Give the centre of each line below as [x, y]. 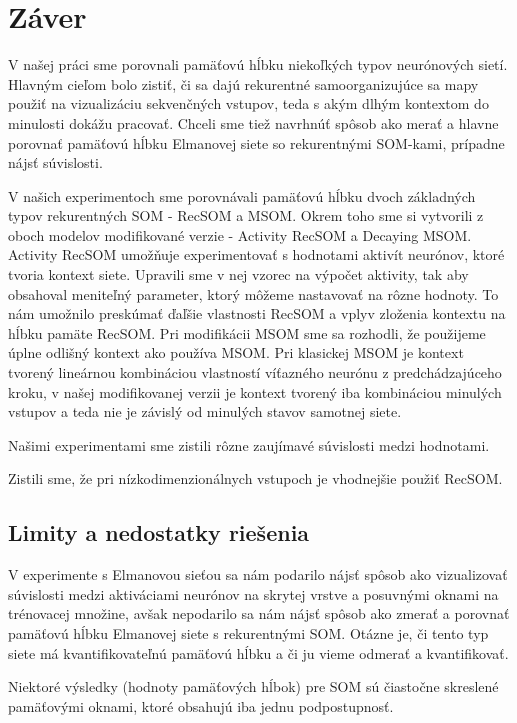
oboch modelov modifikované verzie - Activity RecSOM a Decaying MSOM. [240, 234]
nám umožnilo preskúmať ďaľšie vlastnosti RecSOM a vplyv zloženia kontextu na [257, 313]
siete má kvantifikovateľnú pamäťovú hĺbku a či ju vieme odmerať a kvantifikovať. [258, 652]
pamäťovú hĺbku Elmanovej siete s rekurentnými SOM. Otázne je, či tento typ [248, 632]
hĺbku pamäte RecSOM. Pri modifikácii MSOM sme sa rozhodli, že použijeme [247, 332]
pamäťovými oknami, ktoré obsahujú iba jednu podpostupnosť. [201, 705]
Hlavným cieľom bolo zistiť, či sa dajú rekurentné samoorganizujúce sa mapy [243, 83]
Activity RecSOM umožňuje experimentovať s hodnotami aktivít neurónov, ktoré [256, 254]
